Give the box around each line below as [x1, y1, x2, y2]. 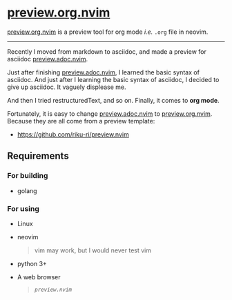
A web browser [17, 272, 61, 281]
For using [7, 203, 40, 213]
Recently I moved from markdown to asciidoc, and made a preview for [7, 47, 207, 56]
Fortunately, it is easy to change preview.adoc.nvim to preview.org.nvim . [7, 109, 213, 118]
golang [17, 186, 37, 194]
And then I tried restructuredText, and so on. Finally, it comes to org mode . [7, 96, 220, 104]
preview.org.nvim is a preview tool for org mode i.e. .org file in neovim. [7, 28, 209, 36]
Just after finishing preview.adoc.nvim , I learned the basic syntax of [7, 68, 200, 77]
